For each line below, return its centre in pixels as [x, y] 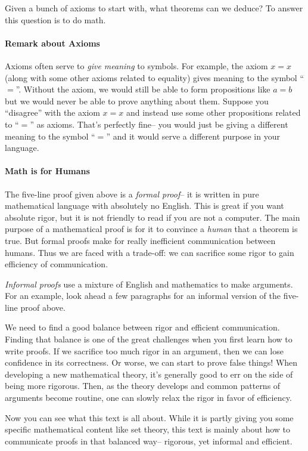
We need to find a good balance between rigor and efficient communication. [142, 327]
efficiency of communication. [57, 264]
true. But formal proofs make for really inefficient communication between [140, 240]
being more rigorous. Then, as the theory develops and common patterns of [143, 386]
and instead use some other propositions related [213, 112]
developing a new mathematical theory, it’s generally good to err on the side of [149, 374]
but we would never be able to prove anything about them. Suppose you [137, 101]
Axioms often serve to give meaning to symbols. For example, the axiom [136, 65]
